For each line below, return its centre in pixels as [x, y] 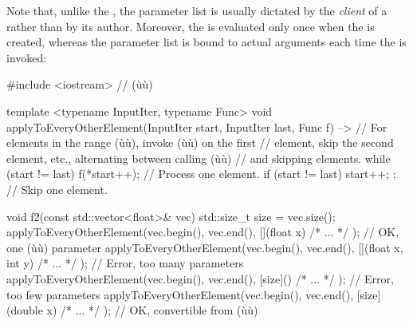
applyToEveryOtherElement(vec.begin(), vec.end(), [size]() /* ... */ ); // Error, [200, 278]
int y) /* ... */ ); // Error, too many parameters [125, 263]
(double [25, 310]
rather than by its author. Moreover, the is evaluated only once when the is [191, 26]
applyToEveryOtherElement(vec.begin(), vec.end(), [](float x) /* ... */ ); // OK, [203, 232]
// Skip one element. [57, 189]
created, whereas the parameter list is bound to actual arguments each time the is [206, 42]
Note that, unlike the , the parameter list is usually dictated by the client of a [197, 10]
